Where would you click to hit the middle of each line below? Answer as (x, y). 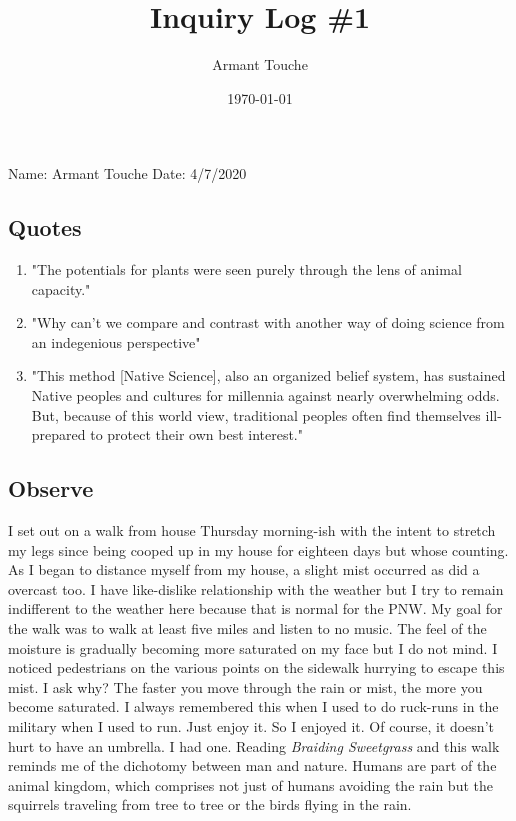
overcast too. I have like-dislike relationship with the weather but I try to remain (256, 588)
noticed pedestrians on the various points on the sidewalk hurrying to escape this (256, 667)
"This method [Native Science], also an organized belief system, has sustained (268, 375)
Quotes (45, 227)
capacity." (61, 288)
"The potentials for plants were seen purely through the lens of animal (246, 269)
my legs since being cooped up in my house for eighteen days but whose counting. (258, 549)
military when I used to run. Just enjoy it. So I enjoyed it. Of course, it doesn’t (251, 726)
